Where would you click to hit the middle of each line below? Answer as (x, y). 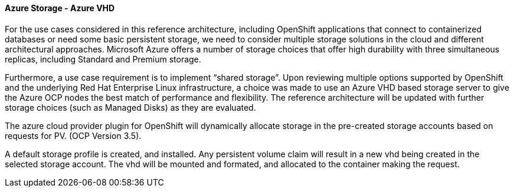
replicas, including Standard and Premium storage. (103, 59)
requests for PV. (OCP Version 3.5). (73, 135)
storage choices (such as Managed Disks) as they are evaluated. (130, 107)
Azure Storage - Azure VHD (60, 8)
